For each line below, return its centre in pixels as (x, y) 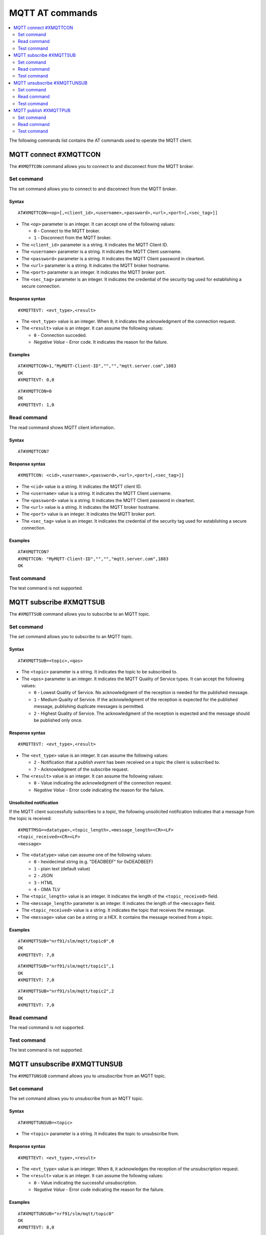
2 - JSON (43, 876)
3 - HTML (44, 882)
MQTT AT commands (53, 13)
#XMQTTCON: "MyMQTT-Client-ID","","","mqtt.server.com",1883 (93, 559)
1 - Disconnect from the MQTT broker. (73, 238)
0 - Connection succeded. (60, 335)
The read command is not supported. (47, 1028)
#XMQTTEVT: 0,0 (36, 380)
